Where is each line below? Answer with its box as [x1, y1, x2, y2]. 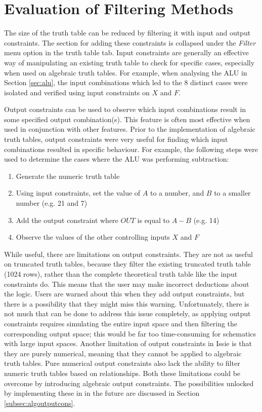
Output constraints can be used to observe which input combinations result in [4, 104, 246, 115]
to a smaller [214, 188, 251, 198]
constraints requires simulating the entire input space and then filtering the [4, 318, 238, 328]
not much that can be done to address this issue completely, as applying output [4, 308, 251, 319]
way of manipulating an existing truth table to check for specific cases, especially [4, 57, 255, 67]
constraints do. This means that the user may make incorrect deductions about [4, 278, 249, 289]
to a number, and [150, 188, 204, 198]
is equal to [137, 214, 170, 225]
